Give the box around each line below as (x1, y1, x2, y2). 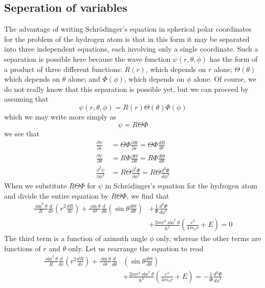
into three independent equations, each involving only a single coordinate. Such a (4, 43, 258, 54)
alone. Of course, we (193, 74, 256, 84)
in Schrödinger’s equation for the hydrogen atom (105, 180, 257, 191)
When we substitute (4, 180, 67, 191)
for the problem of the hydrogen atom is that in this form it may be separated (4, 33, 250, 44)
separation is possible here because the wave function (4, 53, 171, 64)
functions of (4, 243, 41, 254)
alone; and (68, 74, 100, 84)
